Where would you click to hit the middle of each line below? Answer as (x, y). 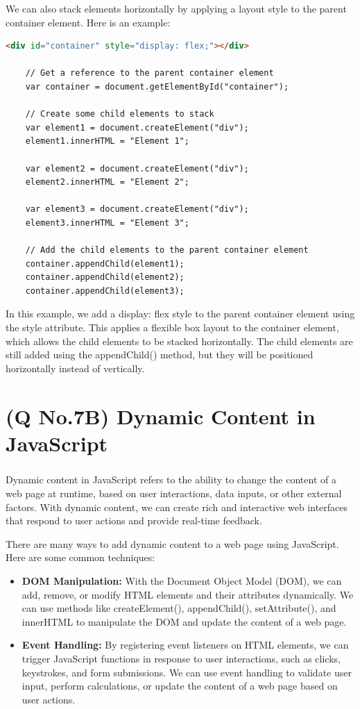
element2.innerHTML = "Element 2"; (107, 182)
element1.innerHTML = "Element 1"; (107, 141)
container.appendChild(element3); (105, 291)
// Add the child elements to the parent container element (167, 250)
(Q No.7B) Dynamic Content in (161, 416)
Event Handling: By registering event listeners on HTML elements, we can (185, 645)
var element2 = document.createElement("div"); (137, 168)
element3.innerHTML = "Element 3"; (107, 223)
